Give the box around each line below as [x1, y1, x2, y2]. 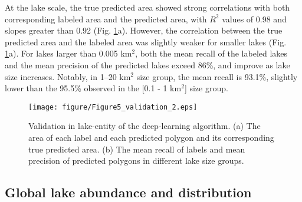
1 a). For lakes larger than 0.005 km [5, 47, 132, 59]
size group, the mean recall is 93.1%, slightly [136, 70, 298, 82]
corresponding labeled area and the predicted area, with [5, 12, 207, 25]
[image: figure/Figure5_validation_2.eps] [28, 102, 198, 111]
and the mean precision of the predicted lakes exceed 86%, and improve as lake [5, 58, 290, 71]
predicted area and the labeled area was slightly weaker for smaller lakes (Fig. [5, 35, 287, 48]
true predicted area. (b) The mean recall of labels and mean [28, 143, 245, 155]
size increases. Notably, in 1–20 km [5, 70, 131, 82]
